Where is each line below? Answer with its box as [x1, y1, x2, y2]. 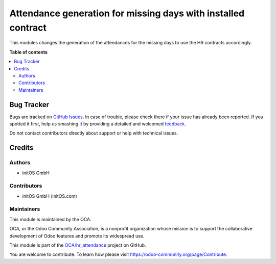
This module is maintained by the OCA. [9, 216, 91, 222]
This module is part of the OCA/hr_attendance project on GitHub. [9, 242, 146, 248]
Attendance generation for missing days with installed [9, 8, 245, 19]
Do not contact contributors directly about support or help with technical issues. [9, 130, 178, 136]
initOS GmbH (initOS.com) [22, 193, 78, 199]
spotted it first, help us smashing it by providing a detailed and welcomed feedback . [9, 120, 187, 127]
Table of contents [9, 49, 48, 55]
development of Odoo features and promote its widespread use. [9, 232, 145, 239]
